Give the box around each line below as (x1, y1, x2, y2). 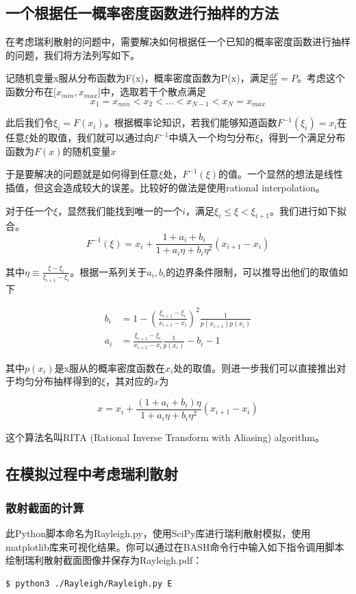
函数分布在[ (5, 84, 56, 99)
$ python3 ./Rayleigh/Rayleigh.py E (5, 578, 173, 589)
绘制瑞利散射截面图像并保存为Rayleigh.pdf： (5, 553, 203, 567)
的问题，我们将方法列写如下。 (5, 47, 140, 62)
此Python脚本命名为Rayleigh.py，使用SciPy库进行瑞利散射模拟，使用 (5, 526, 311, 540)
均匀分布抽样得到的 (14, 374, 101, 388)
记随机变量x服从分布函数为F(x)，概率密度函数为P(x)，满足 (5, 71, 269, 85)
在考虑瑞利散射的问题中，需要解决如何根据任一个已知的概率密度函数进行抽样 (5, 34, 351, 49)
